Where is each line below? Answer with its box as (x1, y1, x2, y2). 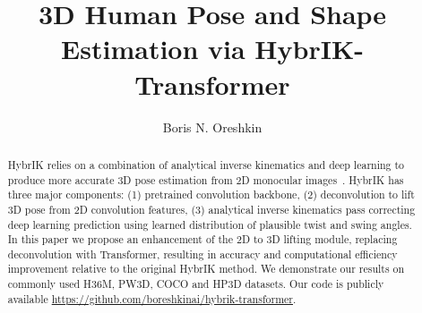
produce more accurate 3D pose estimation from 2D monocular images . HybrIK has (7, 172, 404, 187)
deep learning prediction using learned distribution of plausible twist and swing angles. (7, 216, 412, 232)
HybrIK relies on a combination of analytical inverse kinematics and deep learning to (7, 156, 405, 172)
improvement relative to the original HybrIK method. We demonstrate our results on (7, 261, 405, 276)
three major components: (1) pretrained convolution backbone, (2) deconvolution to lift (7, 187, 415, 202)
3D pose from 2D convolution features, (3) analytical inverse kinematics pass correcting (7, 201, 416, 216)
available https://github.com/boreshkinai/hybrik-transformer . (7, 291, 297, 306)
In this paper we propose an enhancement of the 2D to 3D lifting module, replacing (7, 232, 398, 247)
